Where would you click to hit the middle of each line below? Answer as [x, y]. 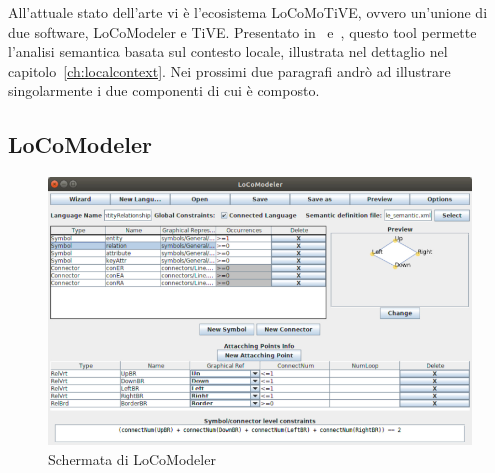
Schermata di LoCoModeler [132, 458]
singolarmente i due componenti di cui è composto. [164, 90]
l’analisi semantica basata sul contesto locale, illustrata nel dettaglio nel [228, 51]
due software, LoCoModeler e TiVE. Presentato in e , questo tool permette [242, 31]
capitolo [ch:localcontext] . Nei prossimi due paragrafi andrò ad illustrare [229, 70]
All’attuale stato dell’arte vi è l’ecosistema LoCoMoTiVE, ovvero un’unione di [248, 12]
